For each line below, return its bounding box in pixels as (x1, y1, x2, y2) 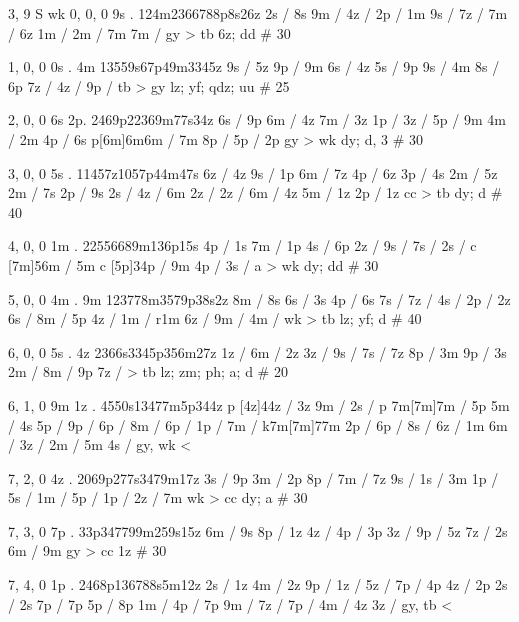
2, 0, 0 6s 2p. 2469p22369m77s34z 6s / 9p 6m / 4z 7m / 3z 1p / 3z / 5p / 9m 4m (8, 109, 506, 130)
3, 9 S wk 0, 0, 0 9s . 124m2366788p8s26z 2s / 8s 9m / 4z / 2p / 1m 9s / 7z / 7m (8, 3, 508, 23)
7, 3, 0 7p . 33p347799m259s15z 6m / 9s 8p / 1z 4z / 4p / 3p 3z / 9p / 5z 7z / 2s (8, 520, 508, 541)
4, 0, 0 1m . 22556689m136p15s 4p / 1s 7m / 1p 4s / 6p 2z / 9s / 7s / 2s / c (8, 235, 477, 256)
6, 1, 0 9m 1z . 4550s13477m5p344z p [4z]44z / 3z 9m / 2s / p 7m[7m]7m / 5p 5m (8, 394, 510, 415)
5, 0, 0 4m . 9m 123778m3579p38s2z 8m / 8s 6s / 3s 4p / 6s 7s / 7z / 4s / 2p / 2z (8, 288, 511, 309)
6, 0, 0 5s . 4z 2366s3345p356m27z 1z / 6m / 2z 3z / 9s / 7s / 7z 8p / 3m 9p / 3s (8, 341, 507, 362)
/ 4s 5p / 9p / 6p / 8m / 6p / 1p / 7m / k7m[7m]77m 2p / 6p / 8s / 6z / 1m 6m (8, 414, 508, 435)
